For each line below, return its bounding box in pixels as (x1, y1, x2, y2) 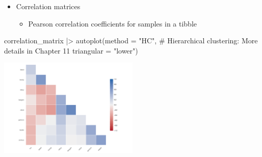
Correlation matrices (16, 1, 81, 11)
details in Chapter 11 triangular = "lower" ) (4, 45, 138, 56)
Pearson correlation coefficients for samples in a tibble (28, 18, 197, 29)
